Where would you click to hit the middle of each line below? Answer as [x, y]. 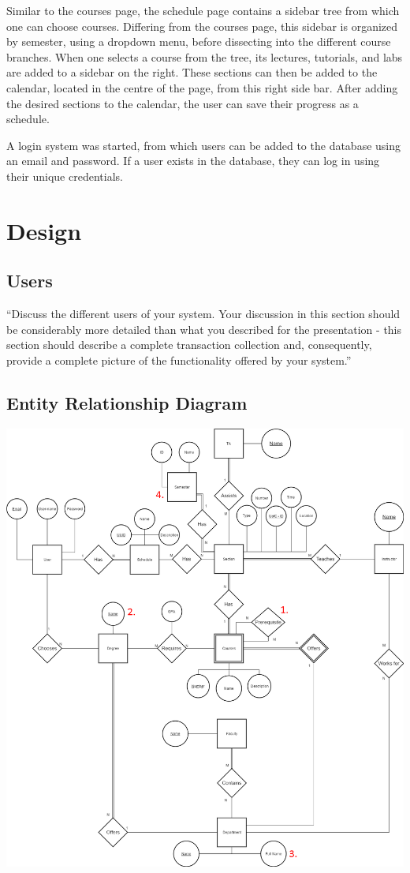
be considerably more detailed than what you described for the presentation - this [204, 329]
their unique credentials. [65, 176]
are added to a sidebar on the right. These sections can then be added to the [192, 72]
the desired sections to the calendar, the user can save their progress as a [183, 103]
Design [44, 230]
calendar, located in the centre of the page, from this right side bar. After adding [202, 87]
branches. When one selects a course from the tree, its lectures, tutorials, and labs [205, 56]
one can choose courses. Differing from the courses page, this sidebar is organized [202, 26]
